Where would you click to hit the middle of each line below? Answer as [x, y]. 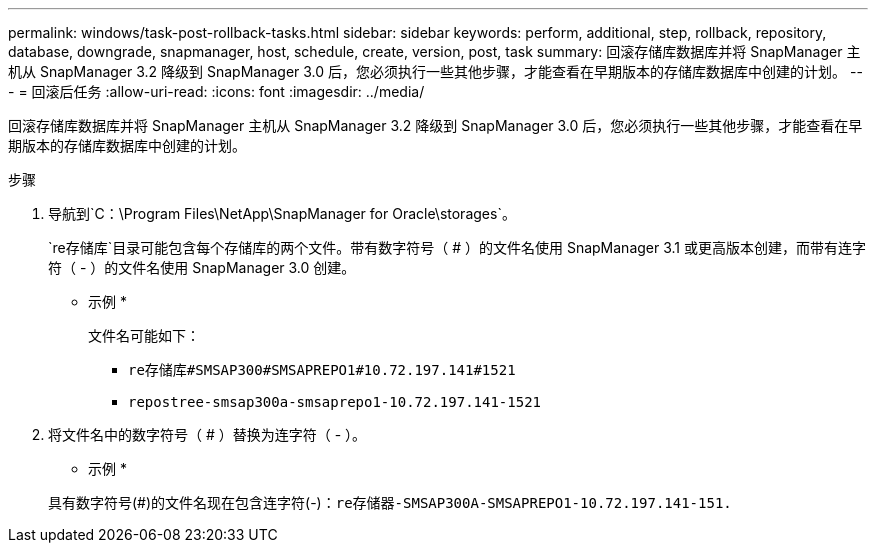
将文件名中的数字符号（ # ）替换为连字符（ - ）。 [207, 434]
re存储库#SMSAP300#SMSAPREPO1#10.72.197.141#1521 [322, 370]
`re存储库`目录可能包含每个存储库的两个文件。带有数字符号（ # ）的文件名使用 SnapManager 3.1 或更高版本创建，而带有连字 [457, 247]
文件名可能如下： [144, 335]
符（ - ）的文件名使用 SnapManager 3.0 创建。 [202, 267]
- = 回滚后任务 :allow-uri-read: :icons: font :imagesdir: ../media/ [216, 91]
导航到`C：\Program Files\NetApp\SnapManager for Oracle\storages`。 [282, 213]
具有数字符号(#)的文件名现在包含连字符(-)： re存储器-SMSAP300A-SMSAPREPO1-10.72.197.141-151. [390, 502]
